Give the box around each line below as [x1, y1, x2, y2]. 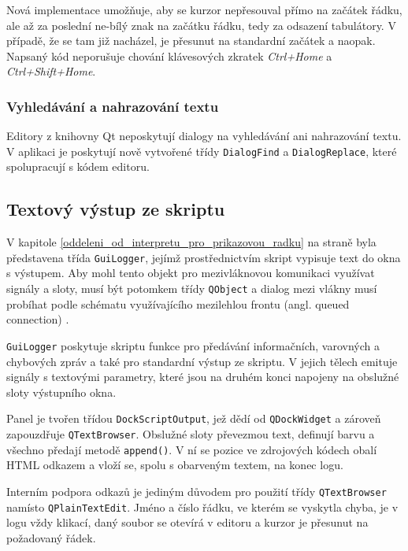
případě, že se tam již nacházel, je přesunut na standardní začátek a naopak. [6, 32, 376, 49]
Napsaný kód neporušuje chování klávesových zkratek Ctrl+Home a [6, 47, 332, 64]
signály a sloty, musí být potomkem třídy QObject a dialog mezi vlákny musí [6, 280, 377, 297]
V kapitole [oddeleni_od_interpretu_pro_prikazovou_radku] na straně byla [6, 234, 376, 250]
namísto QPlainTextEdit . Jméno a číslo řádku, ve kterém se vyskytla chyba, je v [6, 498, 399, 515]
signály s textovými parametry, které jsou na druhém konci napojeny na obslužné [6, 368, 399, 385]
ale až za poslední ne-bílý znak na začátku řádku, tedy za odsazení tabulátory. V [6, 17, 396, 33]
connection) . [6, 311, 69, 327]
